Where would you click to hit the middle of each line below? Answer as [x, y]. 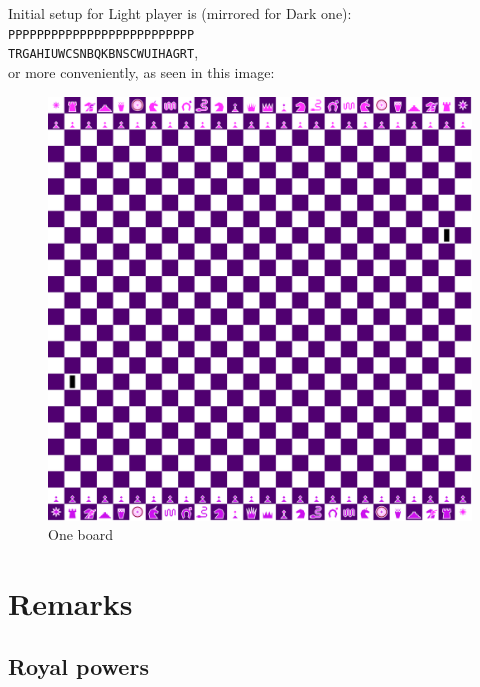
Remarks [70, 602]
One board [81, 534]
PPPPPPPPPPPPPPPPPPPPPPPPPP [101, 34]
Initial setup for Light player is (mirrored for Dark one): [180, 13]
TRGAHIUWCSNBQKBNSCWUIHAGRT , [103, 52]
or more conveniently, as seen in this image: [141, 71]
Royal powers [78, 666]
